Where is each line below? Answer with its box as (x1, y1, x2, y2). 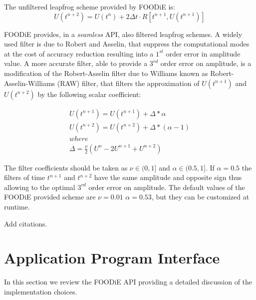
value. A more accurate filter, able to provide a (4, 58, 148, 68)
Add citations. (4, 218, 47, 228)
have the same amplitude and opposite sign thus (94, 172, 242, 182)
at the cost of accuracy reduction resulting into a (4, 48, 154, 58)
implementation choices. (4, 286, 77, 296)
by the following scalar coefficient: (37, 88, 141, 99)
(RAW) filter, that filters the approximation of (57, 77, 200, 88)
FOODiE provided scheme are (4, 191, 96, 202)
